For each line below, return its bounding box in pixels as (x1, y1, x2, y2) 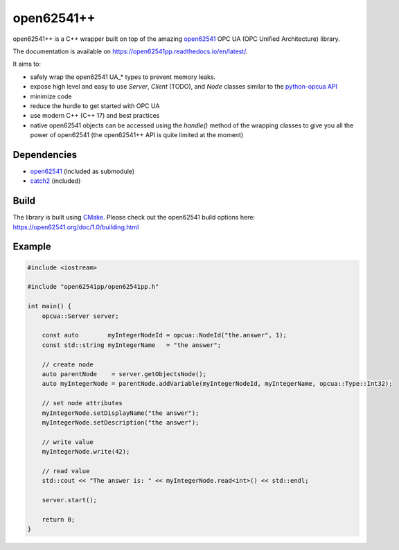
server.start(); (42, 496, 97, 504)
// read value (42, 467, 90, 474)
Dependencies (12, 149, 78, 161)
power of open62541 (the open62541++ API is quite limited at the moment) (30, 131, 244, 139)
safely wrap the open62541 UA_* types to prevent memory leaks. (30, 73, 216, 81)
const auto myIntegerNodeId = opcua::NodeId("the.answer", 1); (42, 331, 287, 339)
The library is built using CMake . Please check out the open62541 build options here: (12, 213, 256, 222)
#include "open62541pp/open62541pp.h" (27, 283, 159, 291)
